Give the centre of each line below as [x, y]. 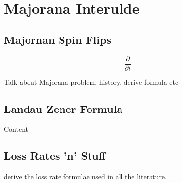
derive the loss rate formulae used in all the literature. [85, 176]
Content [16, 129]
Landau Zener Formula [63, 108]
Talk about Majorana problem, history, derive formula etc [91, 82]
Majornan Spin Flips [58, 39]
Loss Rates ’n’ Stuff [55, 156]
